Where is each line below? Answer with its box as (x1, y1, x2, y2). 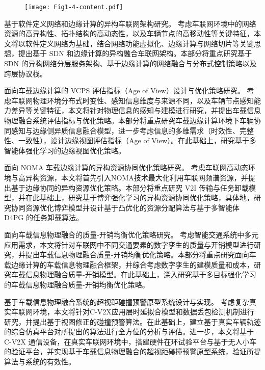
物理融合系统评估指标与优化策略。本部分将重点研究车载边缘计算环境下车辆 (4, 115, 254, 125)
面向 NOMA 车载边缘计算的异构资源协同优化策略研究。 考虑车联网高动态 (4, 162, 248, 173)
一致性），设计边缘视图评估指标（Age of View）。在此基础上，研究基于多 (18, 135, 257, 146)
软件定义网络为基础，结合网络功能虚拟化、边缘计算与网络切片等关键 (25, 38, 254, 48)
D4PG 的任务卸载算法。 (4, 212, 83, 223)
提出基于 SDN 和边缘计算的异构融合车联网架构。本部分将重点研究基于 (18, 48, 252, 59)
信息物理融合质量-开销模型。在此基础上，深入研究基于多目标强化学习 (25, 269, 256, 280)
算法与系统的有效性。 (4, 356, 75, 367)
